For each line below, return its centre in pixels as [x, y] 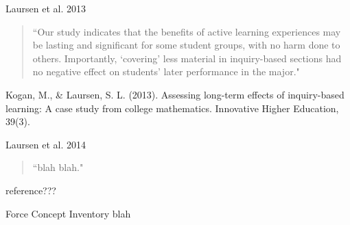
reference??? [31, 190]
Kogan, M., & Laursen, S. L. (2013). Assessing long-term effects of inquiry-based [175, 94]
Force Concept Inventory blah [68, 213]
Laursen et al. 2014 [46, 144]
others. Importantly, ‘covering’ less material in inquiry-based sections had [187, 58]
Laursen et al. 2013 [46, 8]
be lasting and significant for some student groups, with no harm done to [186, 45]
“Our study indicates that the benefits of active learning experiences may [187, 31]
